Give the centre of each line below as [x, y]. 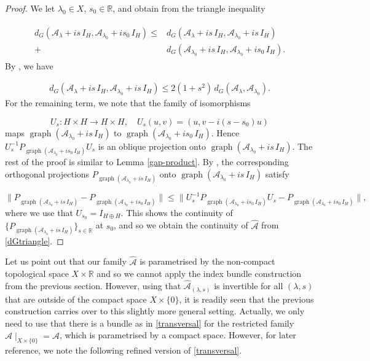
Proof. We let [30, 8]
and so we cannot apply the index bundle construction [199, 274]
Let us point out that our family [66, 261]
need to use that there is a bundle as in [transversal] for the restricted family [150, 323]
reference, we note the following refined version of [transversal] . [124, 350]
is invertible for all [249, 286]
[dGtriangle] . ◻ [34, 240]
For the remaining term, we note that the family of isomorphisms [128, 103]
